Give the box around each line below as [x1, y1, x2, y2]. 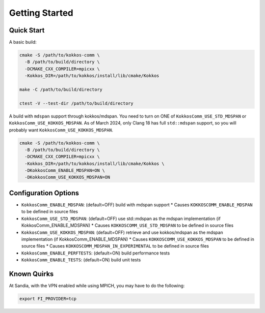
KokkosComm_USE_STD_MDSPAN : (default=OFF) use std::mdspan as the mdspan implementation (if [21, 216, 221, 221]
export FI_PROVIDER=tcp [19, 296, 77, 301]
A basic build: [9, 39, 37, 45]
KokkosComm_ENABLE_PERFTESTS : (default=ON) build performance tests [21, 250, 170, 256]
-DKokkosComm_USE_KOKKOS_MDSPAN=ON [25, 175, 110, 180]
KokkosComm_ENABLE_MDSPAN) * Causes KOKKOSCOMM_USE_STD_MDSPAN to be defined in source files [21, 222, 234, 228]
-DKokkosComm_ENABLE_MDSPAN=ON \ [25, 168, 105, 173]
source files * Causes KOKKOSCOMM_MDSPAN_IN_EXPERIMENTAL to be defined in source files [21, 243, 209, 249]
